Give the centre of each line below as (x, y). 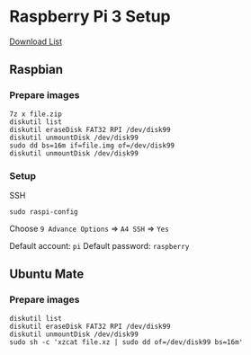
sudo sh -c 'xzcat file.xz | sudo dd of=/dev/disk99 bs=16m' (126, 342)
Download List (36, 41)
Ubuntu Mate (47, 275)
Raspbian (36, 70)
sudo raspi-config (44, 212)
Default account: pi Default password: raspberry (99, 245)
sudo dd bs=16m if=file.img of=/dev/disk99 (92, 146)
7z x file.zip (36, 114)
